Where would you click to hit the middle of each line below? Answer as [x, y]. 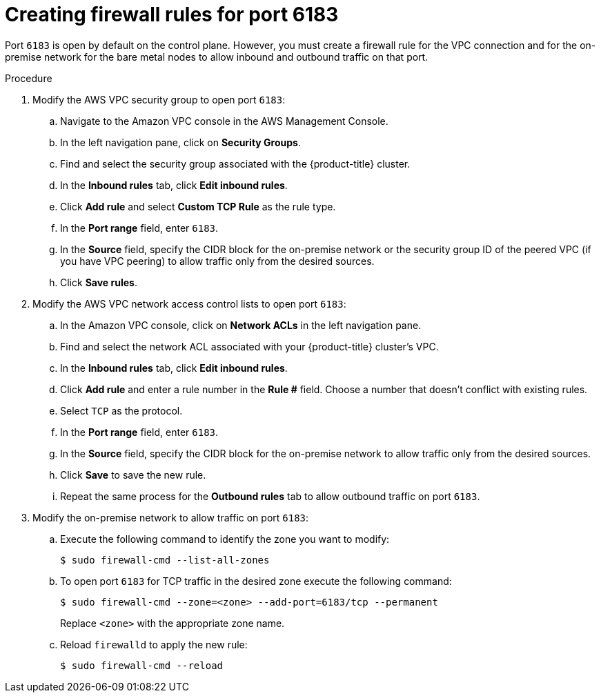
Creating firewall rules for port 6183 [172, 14]
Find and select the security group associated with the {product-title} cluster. [235, 163]
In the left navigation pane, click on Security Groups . [180, 142]
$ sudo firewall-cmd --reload [142, 665]
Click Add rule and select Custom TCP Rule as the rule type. [198, 206]
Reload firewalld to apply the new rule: [154, 644]
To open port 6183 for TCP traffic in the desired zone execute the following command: [256, 581]
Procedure [29, 78]
